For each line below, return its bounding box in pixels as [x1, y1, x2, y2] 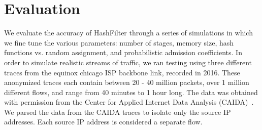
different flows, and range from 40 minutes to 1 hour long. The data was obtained [4, 86, 258, 97]
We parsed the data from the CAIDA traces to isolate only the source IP [4, 106, 231, 117]
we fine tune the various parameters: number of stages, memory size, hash [4, 37, 234, 48]
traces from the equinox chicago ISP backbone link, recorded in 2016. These [4, 67, 240, 77]
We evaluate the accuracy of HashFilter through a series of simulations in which [4, 27, 253, 38]
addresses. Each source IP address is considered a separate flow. [4, 116, 203, 127]
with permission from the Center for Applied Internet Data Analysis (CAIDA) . [4, 97, 254, 107]
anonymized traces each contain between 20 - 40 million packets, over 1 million [4, 77, 249, 88]
